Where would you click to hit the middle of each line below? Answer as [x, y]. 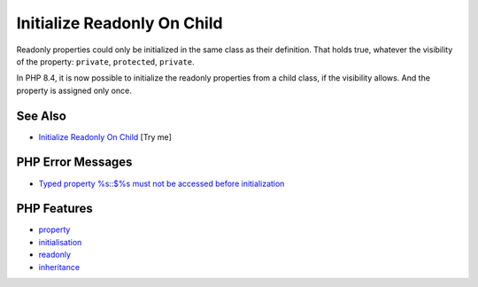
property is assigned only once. [74, 90]
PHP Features [54, 209]
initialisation [60, 242]
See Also [41, 116]
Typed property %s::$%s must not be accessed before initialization [162, 183]
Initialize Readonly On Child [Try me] [105, 136]
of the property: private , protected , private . [105, 61]
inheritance [59, 267]
